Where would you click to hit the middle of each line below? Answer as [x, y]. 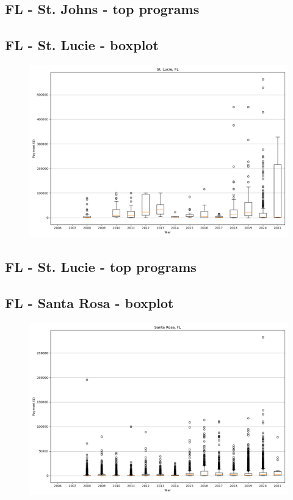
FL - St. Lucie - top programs [101, 267]
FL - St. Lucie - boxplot [82, 45]
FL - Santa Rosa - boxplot [89, 303]
